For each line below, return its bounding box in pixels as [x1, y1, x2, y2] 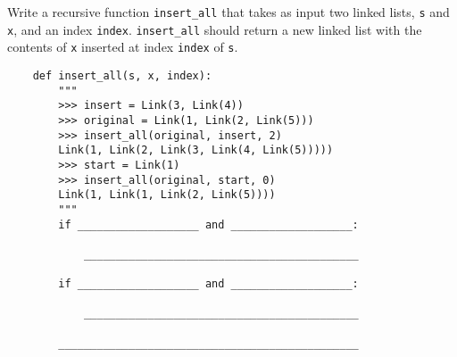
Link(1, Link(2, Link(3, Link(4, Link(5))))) [58, 144, 334, 157]
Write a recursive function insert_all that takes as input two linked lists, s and [7, 3, 450, 21]
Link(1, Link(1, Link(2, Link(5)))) [58, 188, 276, 202]
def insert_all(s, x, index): [32, 69, 212, 82]
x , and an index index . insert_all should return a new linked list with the [7, 20, 422, 38]
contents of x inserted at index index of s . [7, 37, 238, 56]
